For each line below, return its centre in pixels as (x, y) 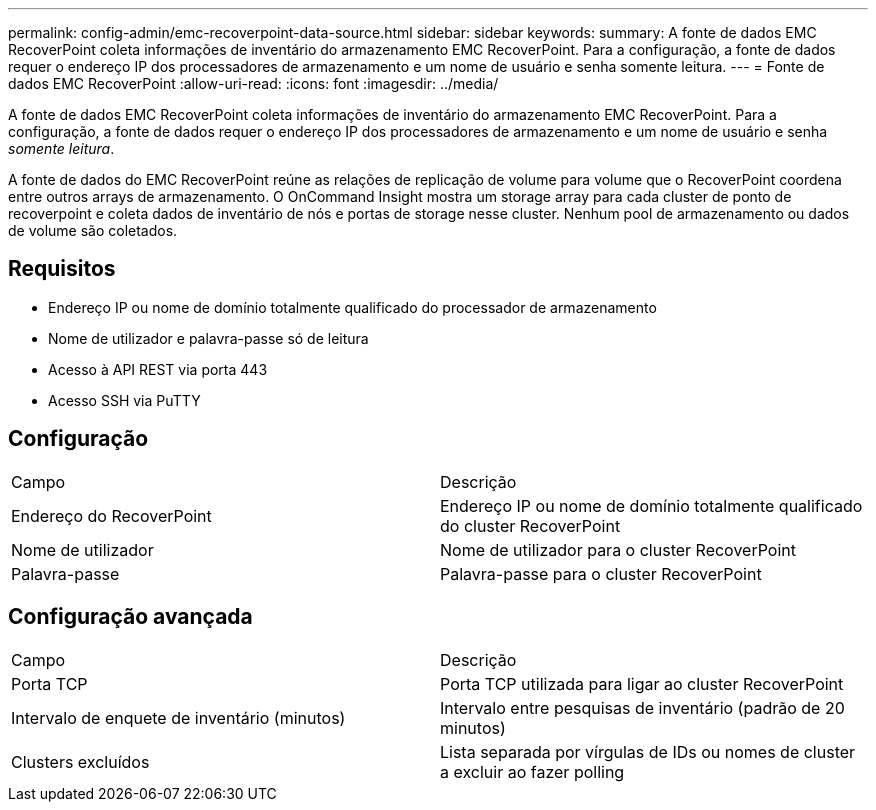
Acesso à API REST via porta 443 (158, 369)
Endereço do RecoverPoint (111, 515)
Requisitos (62, 269)
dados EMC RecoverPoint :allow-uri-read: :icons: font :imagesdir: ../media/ (253, 83)
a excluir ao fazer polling (532, 771)
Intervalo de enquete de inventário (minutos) (178, 717)
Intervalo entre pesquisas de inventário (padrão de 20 (642, 707)
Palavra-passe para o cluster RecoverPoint (601, 573)
